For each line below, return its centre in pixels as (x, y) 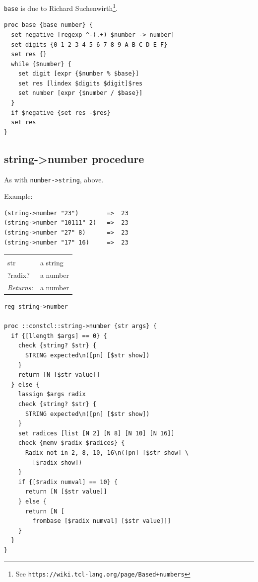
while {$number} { (41, 64)
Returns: (20, 287)
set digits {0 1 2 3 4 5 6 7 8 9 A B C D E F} (89, 44)
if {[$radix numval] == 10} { (68, 482)
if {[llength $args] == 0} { (59, 336)
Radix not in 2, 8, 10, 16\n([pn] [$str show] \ (107, 453)
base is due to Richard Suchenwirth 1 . (61, 7)
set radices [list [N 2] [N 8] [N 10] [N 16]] (96, 433)
